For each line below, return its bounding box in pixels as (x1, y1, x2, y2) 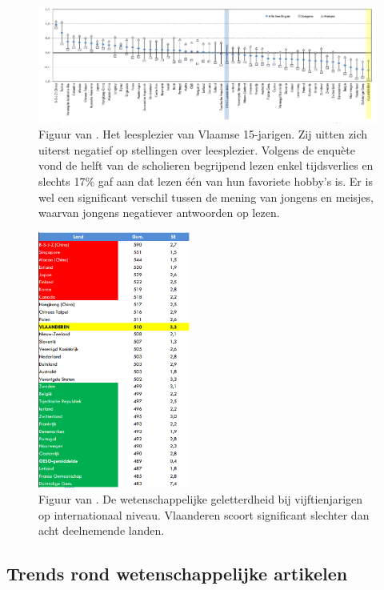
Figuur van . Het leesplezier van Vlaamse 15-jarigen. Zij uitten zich (38, 126, 368, 142)
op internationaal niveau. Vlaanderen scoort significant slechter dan (38, 506, 370, 523)
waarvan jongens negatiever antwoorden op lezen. (38, 204, 280, 221)
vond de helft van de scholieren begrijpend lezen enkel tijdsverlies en (38, 157, 374, 174)
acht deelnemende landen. (38, 522, 165, 539)
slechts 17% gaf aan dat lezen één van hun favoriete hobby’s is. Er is (38, 172, 373, 189)
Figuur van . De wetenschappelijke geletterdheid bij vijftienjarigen (38, 490, 363, 507)
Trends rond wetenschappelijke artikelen (6, 561, 348, 586)
